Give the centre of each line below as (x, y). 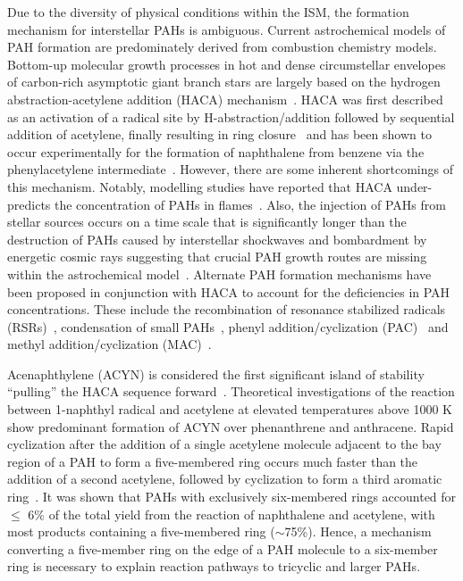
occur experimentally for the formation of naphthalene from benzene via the (216, 151)
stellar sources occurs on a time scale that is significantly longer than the (207, 222)
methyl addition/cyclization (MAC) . (109, 344)
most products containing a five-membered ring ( (141, 531)
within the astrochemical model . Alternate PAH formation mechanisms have (219, 274)
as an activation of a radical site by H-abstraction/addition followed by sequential (231, 116)
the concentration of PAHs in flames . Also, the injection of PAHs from (250, 204)
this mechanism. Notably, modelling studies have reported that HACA (200, 186)
